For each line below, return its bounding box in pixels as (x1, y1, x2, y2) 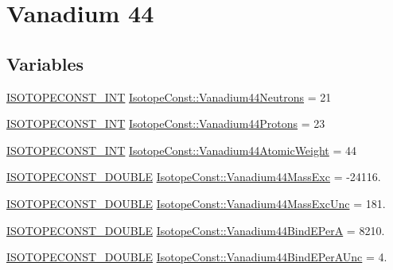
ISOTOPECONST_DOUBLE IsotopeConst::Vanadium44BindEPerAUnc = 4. (6, 249, 387, 265)
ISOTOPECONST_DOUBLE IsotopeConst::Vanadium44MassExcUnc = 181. (6, 195, 386, 211)
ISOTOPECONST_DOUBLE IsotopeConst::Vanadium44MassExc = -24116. (6, 168, 381, 185)
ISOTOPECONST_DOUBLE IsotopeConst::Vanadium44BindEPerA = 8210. (6, 222, 385, 238)
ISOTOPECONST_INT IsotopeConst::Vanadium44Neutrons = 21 (6, 88, 332, 105)
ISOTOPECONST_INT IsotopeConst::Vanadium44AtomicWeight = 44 (6, 141, 357, 158)
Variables (6, 51, 84, 75)
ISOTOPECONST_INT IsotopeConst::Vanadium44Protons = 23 (6, 115, 325, 132)
